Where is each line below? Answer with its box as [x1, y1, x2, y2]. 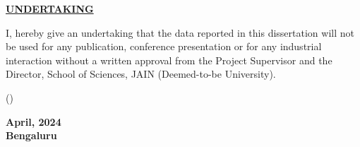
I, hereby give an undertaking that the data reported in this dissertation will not [6, 25, 354, 40]
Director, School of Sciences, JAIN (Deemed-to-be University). [6, 66, 276, 81]
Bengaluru [6, 128, 57, 143]
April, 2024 [6, 114, 61, 129]
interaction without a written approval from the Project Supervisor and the [6, 52, 332, 67]
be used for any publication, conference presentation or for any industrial [6, 39, 322, 54]
